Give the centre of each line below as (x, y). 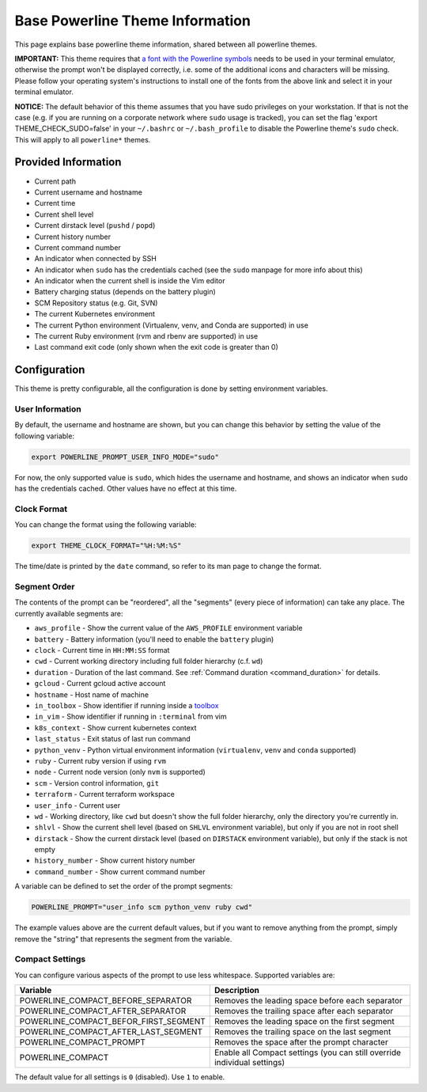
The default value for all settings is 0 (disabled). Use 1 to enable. (120, 1077)
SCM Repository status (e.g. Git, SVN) (96, 303)
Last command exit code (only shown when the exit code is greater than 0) (156, 347)
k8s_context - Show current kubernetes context (115, 727)
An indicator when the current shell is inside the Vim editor (130, 281)
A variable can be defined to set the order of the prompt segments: (124, 886)
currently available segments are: (69, 613)
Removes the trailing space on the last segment (302, 1032)
